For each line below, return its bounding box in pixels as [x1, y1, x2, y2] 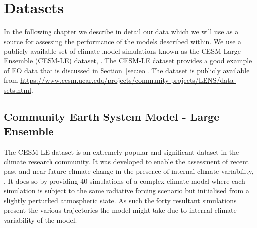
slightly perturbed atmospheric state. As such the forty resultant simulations [4, 195, 237, 205]
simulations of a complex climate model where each [89, 175, 245, 186]
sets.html [4, 84, 31, 95]
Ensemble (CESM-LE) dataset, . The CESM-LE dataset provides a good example [4, 55, 252, 65]
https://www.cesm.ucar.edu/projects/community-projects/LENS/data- [20, 75, 236, 85]
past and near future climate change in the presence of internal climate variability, [4, 166, 254, 176]
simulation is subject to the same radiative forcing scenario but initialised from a [4, 185, 249, 196]
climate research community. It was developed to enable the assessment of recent [4, 156, 249, 167]
